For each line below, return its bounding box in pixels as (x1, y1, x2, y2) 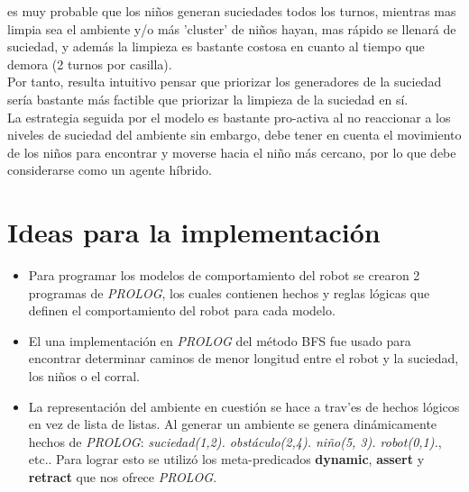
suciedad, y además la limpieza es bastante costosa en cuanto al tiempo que (7, 37, 425, 56)
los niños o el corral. (28, 367, 140, 386)
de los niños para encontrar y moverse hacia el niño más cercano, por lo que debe (7, 142, 456, 161)
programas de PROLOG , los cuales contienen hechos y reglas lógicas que (28, 283, 430, 302)
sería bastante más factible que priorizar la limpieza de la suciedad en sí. (7, 89, 409, 108)
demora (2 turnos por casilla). (7, 54, 172, 73)
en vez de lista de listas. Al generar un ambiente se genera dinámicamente (28, 415, 437, 433)
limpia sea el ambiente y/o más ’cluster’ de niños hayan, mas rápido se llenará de (7, 19, 456, 38)
